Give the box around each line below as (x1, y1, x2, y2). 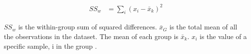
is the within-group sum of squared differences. (18, 22, 157, 32)
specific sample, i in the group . (4, 40, 97, 51)
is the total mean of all (169, 22, 237, 32)
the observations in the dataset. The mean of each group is (4, 31, 179, 41)
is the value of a (200, 31, 247, 41)
